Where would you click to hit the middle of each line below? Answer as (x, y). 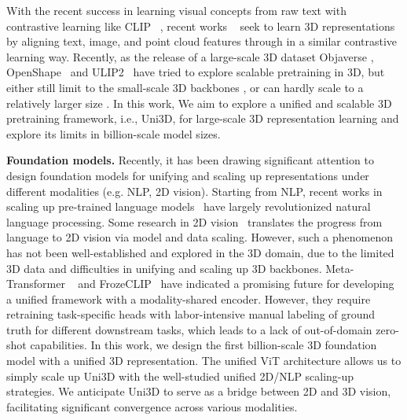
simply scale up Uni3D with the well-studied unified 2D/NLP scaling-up (180, 376)
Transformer (36, 284)
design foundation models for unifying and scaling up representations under (188, 175)
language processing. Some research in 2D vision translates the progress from (194, 221)
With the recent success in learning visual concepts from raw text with (176, 10)
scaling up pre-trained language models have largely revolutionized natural (189, 206)
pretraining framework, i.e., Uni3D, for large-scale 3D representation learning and (203, 118)
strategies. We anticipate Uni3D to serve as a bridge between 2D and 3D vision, (199, 391)
